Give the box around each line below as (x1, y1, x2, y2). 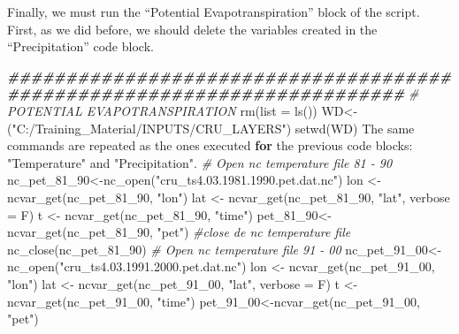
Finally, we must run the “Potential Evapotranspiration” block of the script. (7, 3, 420, 20)
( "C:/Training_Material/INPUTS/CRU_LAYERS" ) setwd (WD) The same (7, 118, 415, 137)
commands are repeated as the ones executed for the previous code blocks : (7, 136, 413, 155)
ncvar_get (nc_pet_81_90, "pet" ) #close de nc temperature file (7, 223, 351, 241)
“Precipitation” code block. (7, 37, 154, 56)
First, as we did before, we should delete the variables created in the (7, 19, 378, 38)
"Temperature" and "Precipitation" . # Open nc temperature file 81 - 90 (7, 153, 393, 171)
